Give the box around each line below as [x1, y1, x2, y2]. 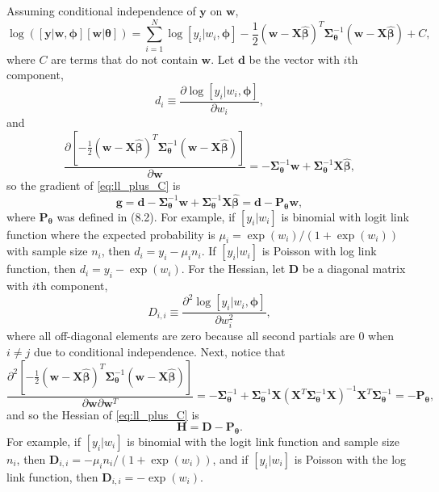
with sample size [6, 242, 88, 259]
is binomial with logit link [281, 208, 409, 225]
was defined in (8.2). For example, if [56, 208, 236, 225]
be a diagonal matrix [302, 260, 406, 277]
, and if [212, 451, 249, 468]
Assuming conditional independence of [6, 2, 196, 19]
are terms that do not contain [51, 50, 198, 67]
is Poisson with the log [294, 451, 407, 468]
